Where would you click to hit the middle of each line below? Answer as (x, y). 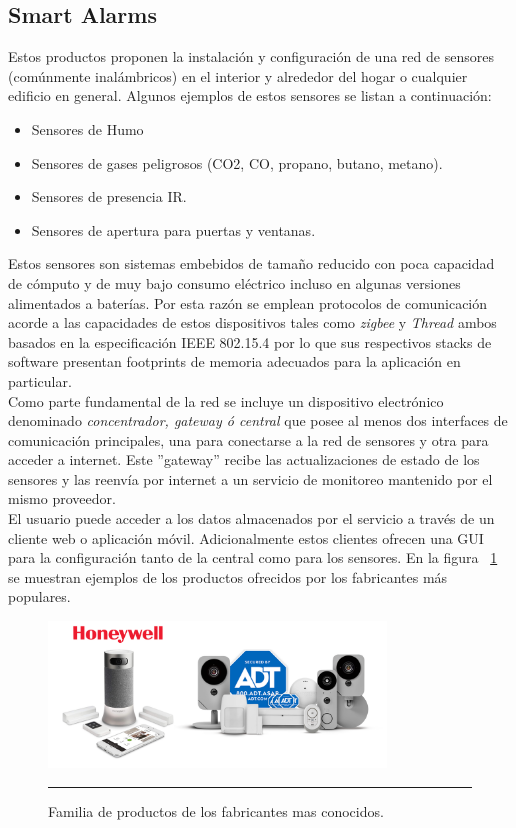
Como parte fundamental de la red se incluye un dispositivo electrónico (226, 400)
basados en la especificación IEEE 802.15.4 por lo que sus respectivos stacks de (250, 341)
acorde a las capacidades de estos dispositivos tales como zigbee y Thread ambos (252, 322)
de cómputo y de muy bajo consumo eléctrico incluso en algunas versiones (234, 282)
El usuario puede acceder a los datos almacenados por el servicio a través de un (251, 518)
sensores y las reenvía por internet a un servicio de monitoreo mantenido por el (250, 478)
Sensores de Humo (87, 128)
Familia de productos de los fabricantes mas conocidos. (216, 810)
